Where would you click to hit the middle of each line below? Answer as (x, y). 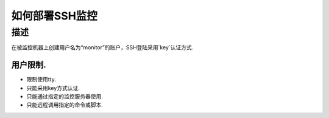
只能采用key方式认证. (53, 88)
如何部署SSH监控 (54, 16)
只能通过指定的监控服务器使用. (65, 97)
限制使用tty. (41, 80)
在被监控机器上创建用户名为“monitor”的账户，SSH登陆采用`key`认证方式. (102, 47)
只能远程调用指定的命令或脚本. (65, 105)
